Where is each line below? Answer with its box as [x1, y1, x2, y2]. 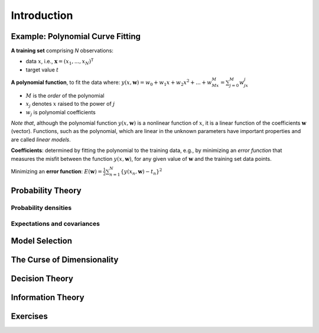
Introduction [11, 9, 73, 22]
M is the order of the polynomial [25, 92, 105, 99]
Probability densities [11, 203, 72, 212]
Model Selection [11, 236, 73, 246]
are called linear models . [11, 136, 71, 143]
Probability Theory [11, 185, 82, 195]
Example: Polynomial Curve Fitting [11, 31, 141, 41]
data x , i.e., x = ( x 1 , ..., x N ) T [25, 57, 94, 66]
